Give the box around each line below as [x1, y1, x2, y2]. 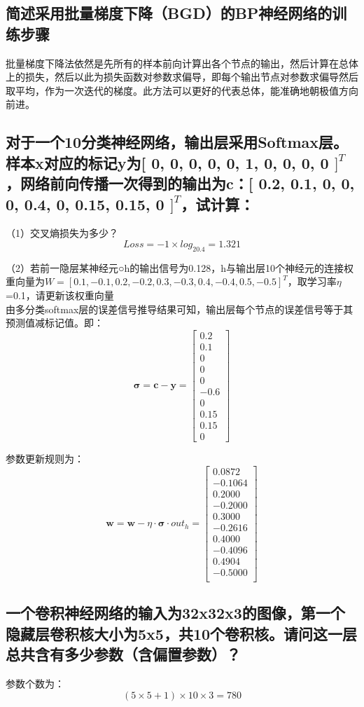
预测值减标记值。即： [6, 315, 104, 330]
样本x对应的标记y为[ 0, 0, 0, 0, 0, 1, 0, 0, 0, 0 [6, 151, 329, 173]
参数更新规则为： [6, 451, 84, 466]
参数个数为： [6, 675, 64, 690]
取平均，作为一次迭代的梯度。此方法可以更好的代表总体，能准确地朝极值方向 [6, 83, 358, 97]
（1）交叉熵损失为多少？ [6, 226, 118, 240]
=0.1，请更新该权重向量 [6, 287, 114, 302]
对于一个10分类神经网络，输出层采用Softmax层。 [6, 131, 349, 153]
